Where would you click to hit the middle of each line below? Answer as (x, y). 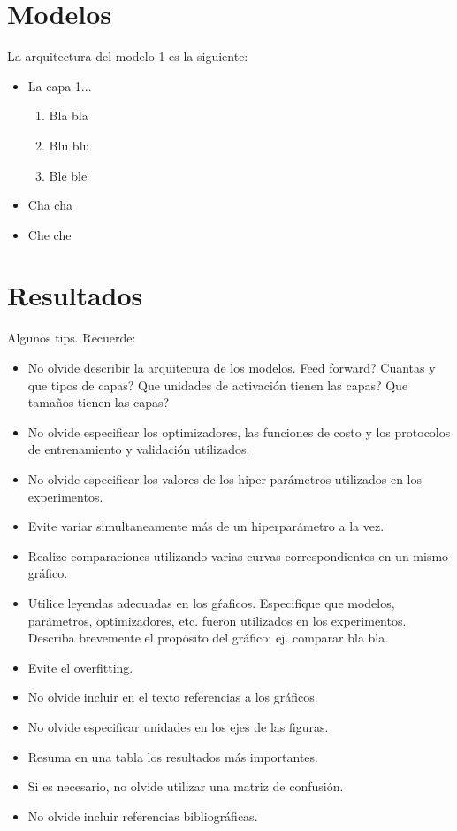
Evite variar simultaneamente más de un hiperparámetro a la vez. (206, 526)
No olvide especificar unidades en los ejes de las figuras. (178, 726)
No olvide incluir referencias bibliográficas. (143, 816)
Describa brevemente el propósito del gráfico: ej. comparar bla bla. (208, 638)
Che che (50, 234)
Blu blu (69, 145)
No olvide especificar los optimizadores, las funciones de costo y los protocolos (239, 431)
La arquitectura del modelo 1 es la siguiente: (128, 56)
